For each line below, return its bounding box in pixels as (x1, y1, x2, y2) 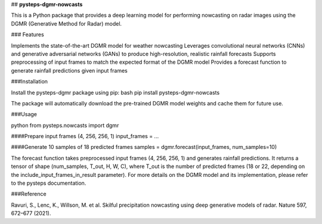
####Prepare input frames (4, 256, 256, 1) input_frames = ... (11, 133, 159, 140)
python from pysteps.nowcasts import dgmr (11, 122, 119, 129)
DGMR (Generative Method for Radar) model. (11, 20, 122, 27)
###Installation (11, 78, 48, 85)
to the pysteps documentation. (11, 179, 86, 187)
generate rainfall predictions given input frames (11, 67, 128, 74)
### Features (11, 31, 44, 38)
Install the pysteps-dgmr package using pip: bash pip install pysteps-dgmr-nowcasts (11, 89, 220, 96)
